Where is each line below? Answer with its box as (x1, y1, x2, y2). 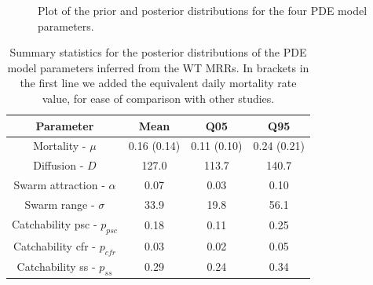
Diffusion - (33, 157, 84, 174)
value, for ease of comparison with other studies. (42, 90, 275, 106)
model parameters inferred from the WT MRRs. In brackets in (7, 59, 309, 75)
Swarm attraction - (13, 177, 105, 193)
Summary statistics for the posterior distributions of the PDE (9, 44, 307, 60)
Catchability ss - (16, 258, 96, 274)
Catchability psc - (12, 215, 97, 232)
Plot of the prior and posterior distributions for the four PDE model (38, 2, 368, 18)
